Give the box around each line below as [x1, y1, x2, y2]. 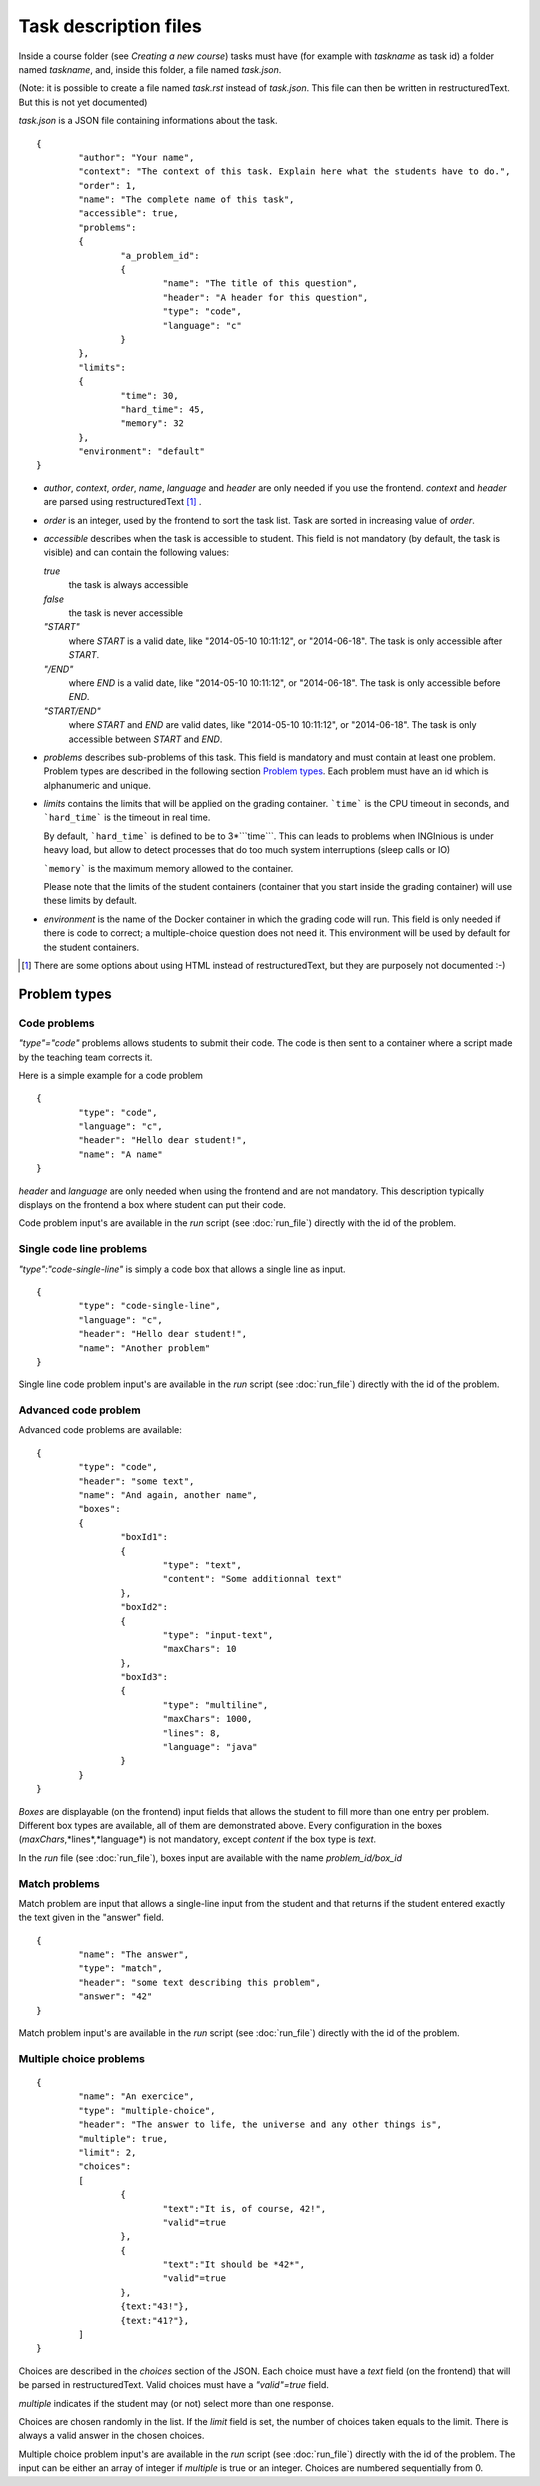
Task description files [18, 15, 202, 37]
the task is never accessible [68, 607, 184, 619]
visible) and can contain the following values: [43, 546, 230, 559]
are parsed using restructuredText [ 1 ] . [43, 496, 202, 508]
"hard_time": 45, [120, 403, 205, 415]
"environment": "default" [78, 446, 205, 457]
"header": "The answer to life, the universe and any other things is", [78, 2119, 443, 2130]
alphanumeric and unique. [43, 779, 152, 791]
